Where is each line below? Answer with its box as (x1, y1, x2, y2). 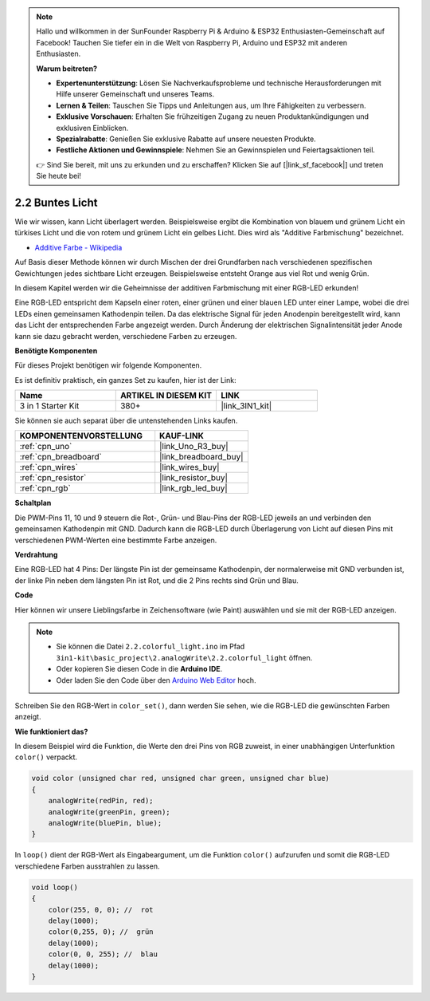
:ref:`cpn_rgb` (19, 483, 71, 494)
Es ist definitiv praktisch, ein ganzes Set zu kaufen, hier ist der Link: (14, 375, 236, 384)
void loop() (31, 882, 79, 892)
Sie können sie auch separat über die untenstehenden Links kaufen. (14, 416, 238, 426)
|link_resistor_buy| (159, 472, 229, 483)
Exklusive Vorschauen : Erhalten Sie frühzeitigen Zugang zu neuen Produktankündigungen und (56, 112, 369, 121)
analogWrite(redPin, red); (48, 796, 154, 806)
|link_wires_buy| (159, 462, 220, 473)
